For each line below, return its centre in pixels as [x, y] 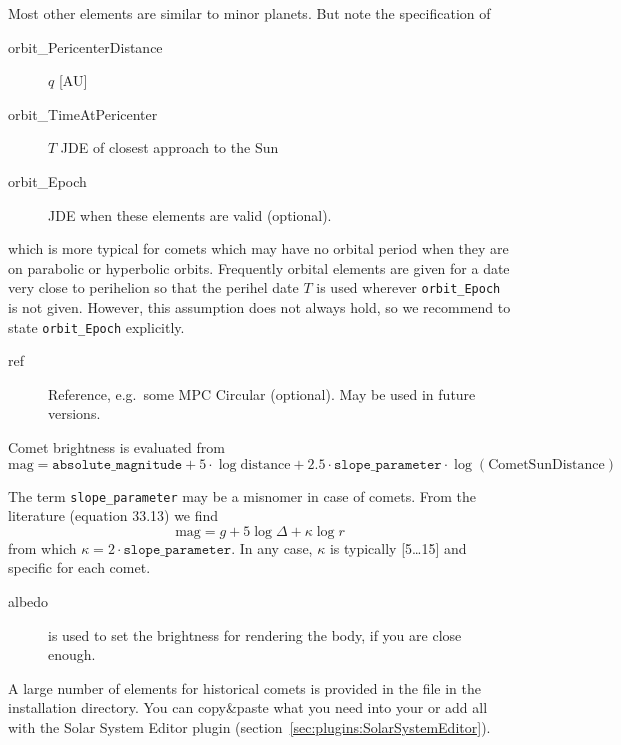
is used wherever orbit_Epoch [408, 287]
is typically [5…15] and [398, 547]
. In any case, [272, 547]
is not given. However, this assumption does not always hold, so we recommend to [259, 307]
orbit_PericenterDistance [85, 46]
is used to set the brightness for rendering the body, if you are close [255, 634]
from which [42, 547]
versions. [74, 413]
